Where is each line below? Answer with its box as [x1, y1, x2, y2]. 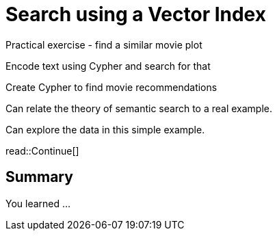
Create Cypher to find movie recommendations [5, 81, 217, 93]
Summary [5, 168, 73, 186]
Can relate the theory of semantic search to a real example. [5, 102, 273, 114]
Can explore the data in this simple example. [5, 123, 205, 135]
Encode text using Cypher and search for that [5, 60, 211, 72]
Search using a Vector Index [5, 3, 266, 26]
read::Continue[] [5, 144, 79, 157]
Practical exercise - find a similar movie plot [5, 38, 202, 51]
